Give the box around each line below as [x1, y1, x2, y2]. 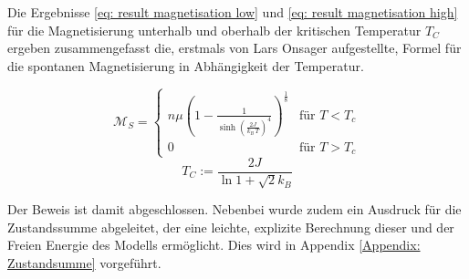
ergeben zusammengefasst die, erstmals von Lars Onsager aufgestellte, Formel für [7, 38, 462, 57]
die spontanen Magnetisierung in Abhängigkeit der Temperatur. [7, 56, 364, 75]
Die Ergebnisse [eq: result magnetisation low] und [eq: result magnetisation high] [7, 3, 458, 21]
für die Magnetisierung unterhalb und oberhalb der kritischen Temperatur [7, 20, 422, 39]
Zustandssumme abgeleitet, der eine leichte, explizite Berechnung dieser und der [7, 217, 454, 236]
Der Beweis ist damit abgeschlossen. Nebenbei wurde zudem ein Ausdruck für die [7, 200, 462, 219]
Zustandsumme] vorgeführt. [7, 253, 162, 272]
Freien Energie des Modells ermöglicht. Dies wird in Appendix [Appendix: [7, 235, 421, 254]
